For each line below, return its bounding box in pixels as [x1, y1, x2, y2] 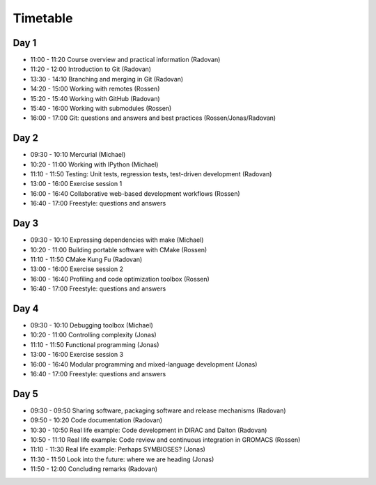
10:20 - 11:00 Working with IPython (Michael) [30, 160, 159, 169]
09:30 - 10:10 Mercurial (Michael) [30, 151, 126, 159]
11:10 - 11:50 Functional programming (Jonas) [30, 340, 159, 348]
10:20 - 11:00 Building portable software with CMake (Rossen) [30, 245, 207, 254]
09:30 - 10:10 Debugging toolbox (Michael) [30, 321, 153, 330]
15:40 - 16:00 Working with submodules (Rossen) [30, 105, 172, 113]
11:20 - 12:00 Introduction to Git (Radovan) [30, 65, 152, 73]
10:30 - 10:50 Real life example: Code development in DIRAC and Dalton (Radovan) [30, 426, 267, 434]
